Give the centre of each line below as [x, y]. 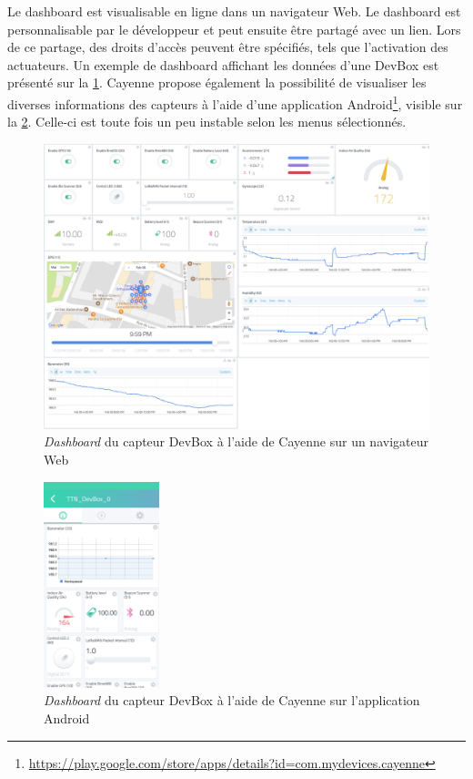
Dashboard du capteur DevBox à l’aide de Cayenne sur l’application [232, 700]
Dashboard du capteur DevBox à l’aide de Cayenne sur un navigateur [236, 441]
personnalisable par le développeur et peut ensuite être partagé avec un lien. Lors [234, 29]
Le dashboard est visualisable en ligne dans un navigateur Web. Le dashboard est [234, 11]
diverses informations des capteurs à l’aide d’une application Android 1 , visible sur [235, 102]
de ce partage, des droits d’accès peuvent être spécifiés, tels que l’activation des [228, 47]
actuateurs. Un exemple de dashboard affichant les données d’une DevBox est [223, 64]
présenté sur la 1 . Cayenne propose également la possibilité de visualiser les [217, 82]
